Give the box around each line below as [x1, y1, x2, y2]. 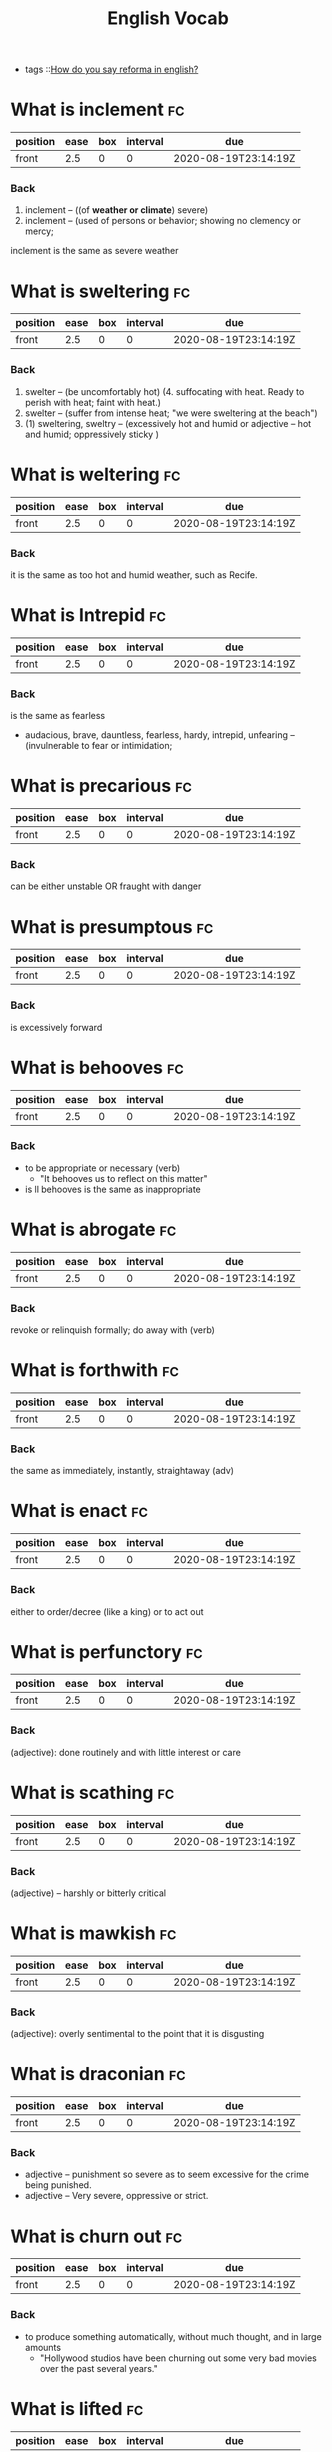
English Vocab [106, 7, 230, 30]
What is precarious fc [10, 775, 193, 797]
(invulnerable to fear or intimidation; [24, 740, 173, 752]
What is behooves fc [10, 1056, 184, 1079]
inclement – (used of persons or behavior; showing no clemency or [24, 215, 302, 227]
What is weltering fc [10, 463, 181, 486]
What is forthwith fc [10, 1359, 180, 1382]
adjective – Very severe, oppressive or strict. [24, 2190, 209, 2202]
